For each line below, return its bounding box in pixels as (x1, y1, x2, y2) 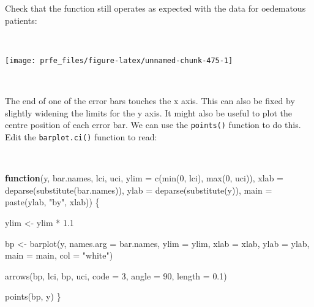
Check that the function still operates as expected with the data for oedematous (5, 2, 306, 14)
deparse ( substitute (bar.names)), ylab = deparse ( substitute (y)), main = (5, 183, 272, 196)
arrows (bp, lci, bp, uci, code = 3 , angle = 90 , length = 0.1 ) (5, 269, 227, 282)
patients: (5, 13, 37, 26)
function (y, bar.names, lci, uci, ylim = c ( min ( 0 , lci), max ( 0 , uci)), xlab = (5, 172, 283, 184)
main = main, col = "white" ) (5, 249, 113, 262)
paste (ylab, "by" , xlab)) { (5, 195, 100, 208)
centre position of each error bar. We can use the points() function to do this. (5, 118, 301, 131)
